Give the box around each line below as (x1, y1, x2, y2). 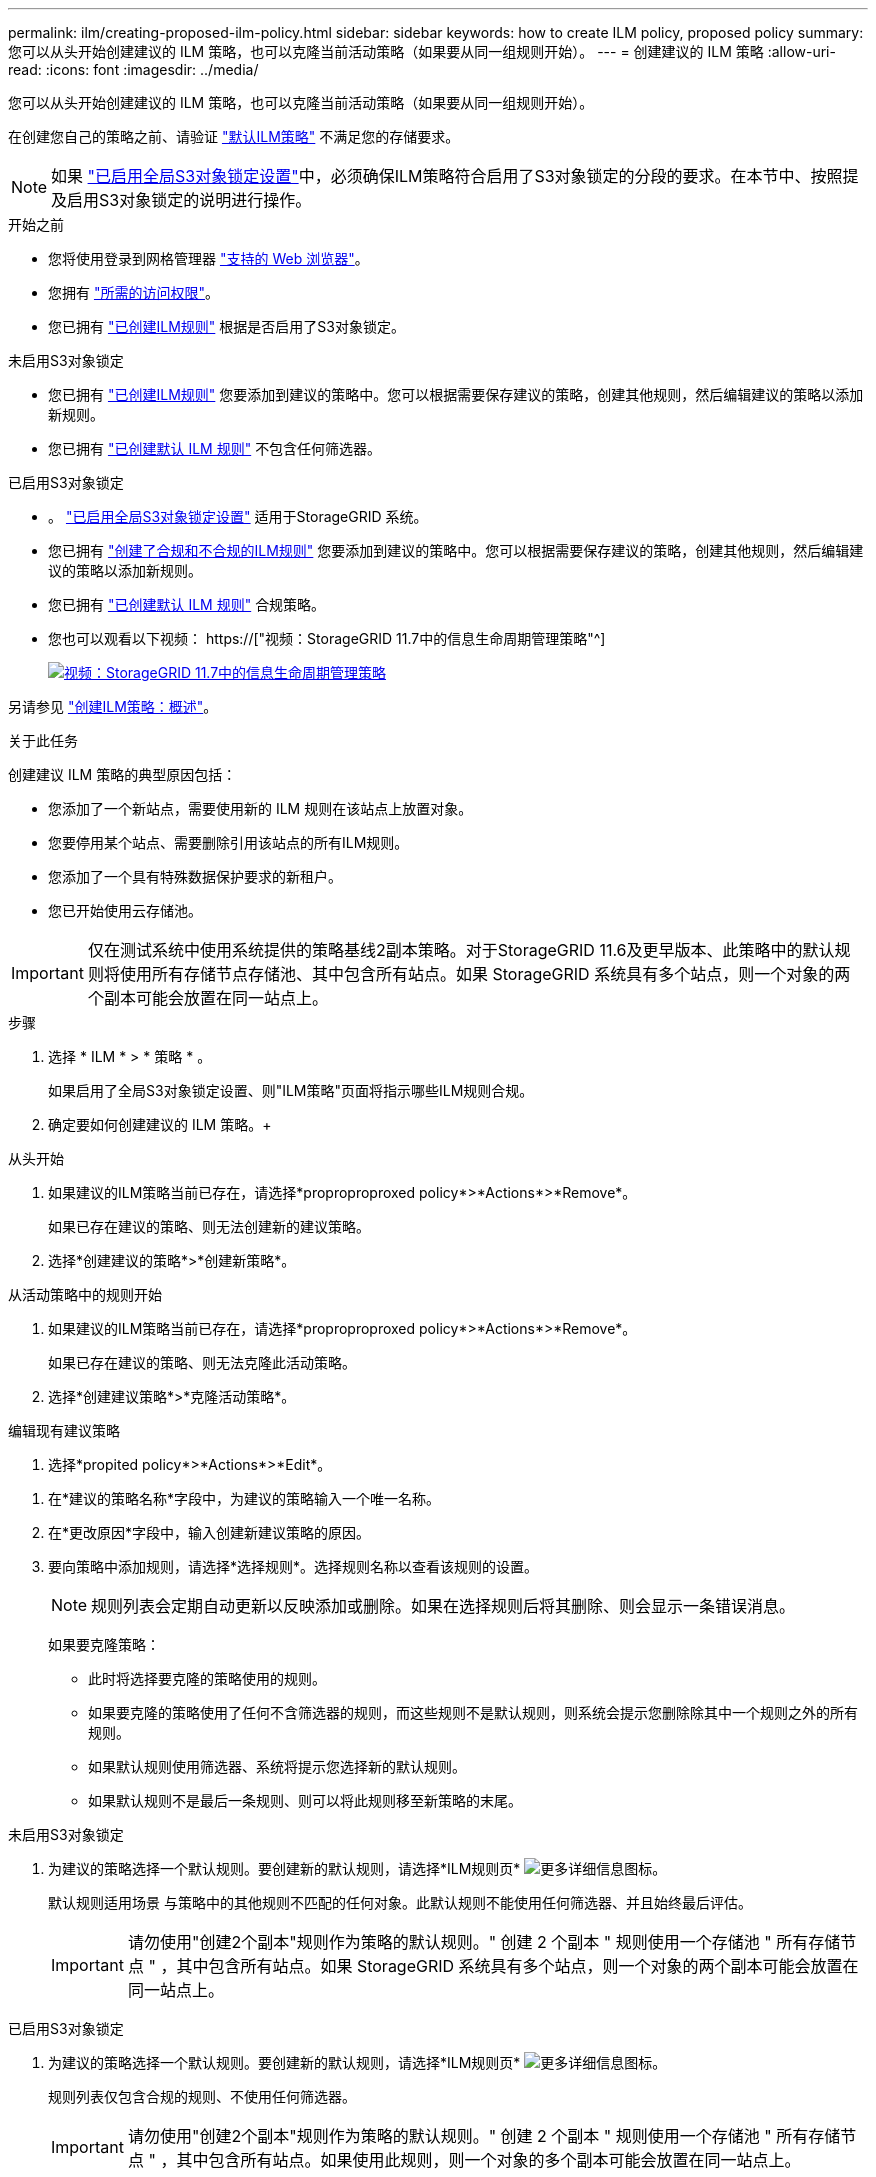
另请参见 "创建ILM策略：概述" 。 (8, 698, 218, 715)
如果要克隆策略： (48, 1636, 160, 1653)
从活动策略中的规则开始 (8, 1286, 162, 1303)
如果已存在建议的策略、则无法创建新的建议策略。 (48, 1218, 370, 1235)
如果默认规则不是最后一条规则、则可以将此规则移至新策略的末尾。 (88, 1792, 522, 1809)
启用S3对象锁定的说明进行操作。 (67, 190, 312, 210)
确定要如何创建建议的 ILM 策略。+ (48, 1116, 272, 1133)
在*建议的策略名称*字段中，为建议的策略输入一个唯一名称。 (48, 1490, 441, 1507)
